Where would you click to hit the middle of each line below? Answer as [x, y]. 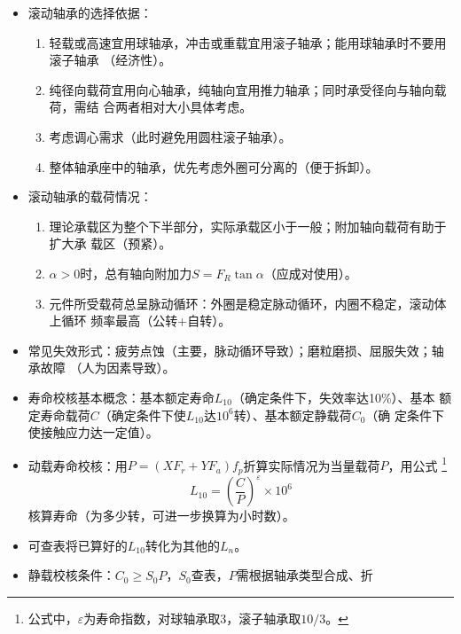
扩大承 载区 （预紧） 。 [110, 243]
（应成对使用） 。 [310, 273]
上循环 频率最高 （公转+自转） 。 [140, 321]
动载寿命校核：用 [78, 465]
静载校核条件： [71, 575]
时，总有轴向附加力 [136, 273]
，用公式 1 [418, 464]
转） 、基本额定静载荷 [293, 415]
